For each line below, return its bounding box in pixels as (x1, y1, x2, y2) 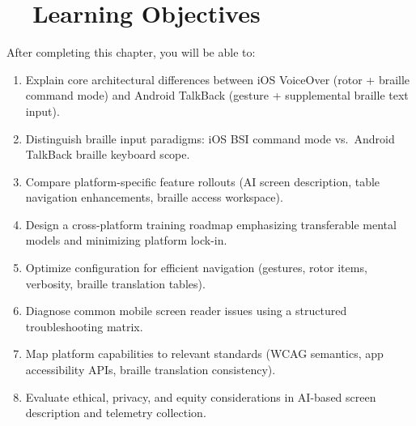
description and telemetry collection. (25, 404, 206, 421)
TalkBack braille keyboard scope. (25, 146, 190, 163)
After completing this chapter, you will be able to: (6, 44, 256, 61)
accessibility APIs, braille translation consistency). (25, 361, 276, 378)
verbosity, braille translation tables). (25, 275, 206, 292)
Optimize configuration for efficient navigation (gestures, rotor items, (25, 259, 367, 276)
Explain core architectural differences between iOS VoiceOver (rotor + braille (25, 70, 410, 87)
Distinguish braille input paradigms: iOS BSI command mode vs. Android (25, 130, 395, 147)
